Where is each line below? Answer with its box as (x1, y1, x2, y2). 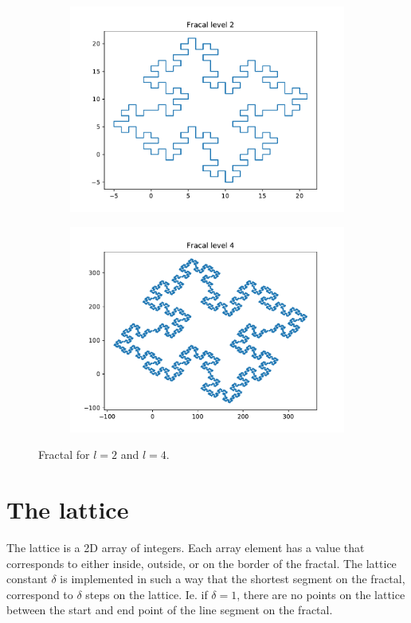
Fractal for (38, 446, 90, 463)
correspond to (6, 586, 73, 602)
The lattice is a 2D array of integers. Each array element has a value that (6, 539, 365, 555)
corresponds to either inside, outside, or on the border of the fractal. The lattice (6, 554, 397, 571)
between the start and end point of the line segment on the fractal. (6, 601, 333, 618)
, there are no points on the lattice (237, 586, 405, 602)
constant (6, 570, 48, 587)
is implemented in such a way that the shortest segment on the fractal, (60, 570, 405, 587)
